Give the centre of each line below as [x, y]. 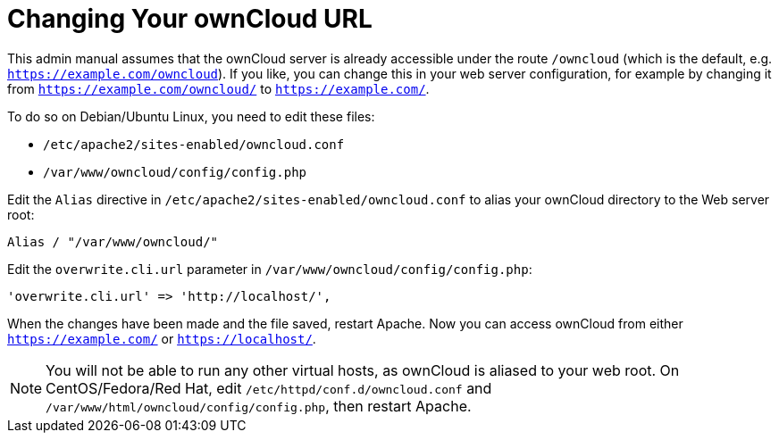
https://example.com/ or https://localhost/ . [162, 338]
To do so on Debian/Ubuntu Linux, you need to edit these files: [191, 116]
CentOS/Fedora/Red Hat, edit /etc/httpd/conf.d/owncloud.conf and [269, 388]
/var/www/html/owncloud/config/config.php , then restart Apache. [259, 406]
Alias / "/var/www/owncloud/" [113, 241]
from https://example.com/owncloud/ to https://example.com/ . [218, 88]
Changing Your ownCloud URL [190, 19]
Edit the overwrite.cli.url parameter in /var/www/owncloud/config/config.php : [270, 269]
